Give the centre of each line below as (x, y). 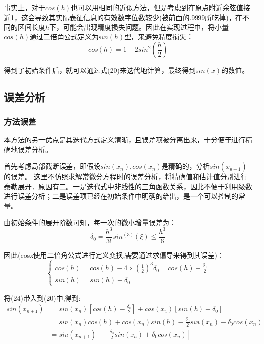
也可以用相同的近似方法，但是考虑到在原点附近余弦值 (157, 7)
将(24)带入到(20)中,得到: (42, 297)
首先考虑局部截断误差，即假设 (52, 166)
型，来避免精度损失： (159, 36)
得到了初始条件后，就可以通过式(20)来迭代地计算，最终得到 (100, 70)
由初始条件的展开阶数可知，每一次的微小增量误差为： (90, 222)
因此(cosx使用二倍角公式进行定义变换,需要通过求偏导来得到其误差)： (114, 255)
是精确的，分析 (185, 166)
